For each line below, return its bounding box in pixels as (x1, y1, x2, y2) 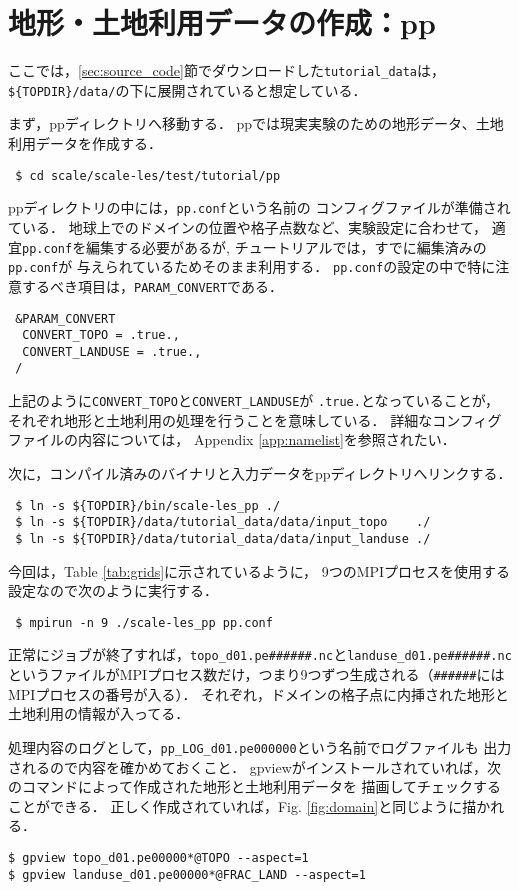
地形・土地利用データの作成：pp (8, 2, 436, 43)
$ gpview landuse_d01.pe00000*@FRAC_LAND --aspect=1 (8, 867, 366, 882)
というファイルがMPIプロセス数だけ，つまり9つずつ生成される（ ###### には (8, 664, 505, 685)
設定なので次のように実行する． (8, 580, 218, 601)
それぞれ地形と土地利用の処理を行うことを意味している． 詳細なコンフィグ (8, 409, 502, 430)
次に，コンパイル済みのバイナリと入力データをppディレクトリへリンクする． (8, 462, 512, 483)
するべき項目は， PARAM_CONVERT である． (21, 275, 283, 296)
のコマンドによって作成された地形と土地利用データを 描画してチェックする (8, 776, 502, 797)
